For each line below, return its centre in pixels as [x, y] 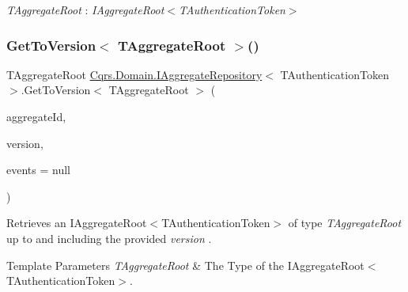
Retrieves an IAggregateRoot [77, 223]
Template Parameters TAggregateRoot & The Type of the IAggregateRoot [185, 265]
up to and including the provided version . [109, 238]
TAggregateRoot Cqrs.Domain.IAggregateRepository [134, 74]
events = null [38, 170]
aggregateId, [36, 116]
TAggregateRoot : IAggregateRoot [85, 9]
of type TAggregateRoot [345, 223]
